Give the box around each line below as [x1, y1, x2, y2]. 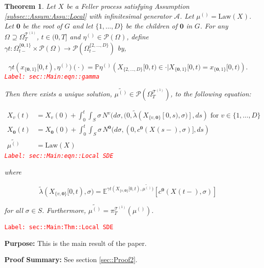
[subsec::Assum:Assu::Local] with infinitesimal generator [4, 10, 172, 21]
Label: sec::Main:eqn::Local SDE [4, 152, 113, 160]
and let [72, 21, 93, 31]
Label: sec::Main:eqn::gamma [4, 73, 100, 80]
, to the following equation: [170, 89, 251, 99]
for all [4, 205, 23, 215]
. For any [200, 21, 228, 31]
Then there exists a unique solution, [4, 89, 112, 99]
